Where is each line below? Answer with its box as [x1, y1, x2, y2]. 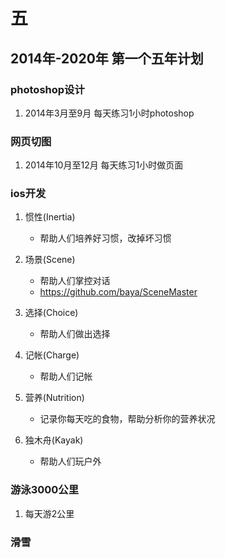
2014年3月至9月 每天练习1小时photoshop [24, 107, 195, 119]
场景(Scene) [24, 254, 76, 266]
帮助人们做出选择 [39, 328, 111, 340]
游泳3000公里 [10, 483, 80, 497]
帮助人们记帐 [39, 370, 93, 383]
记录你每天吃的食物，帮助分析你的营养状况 [39, 413, 216, 425]
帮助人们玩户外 [39, 455, 102, 468]
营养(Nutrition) [24, 392, 85, 404]
